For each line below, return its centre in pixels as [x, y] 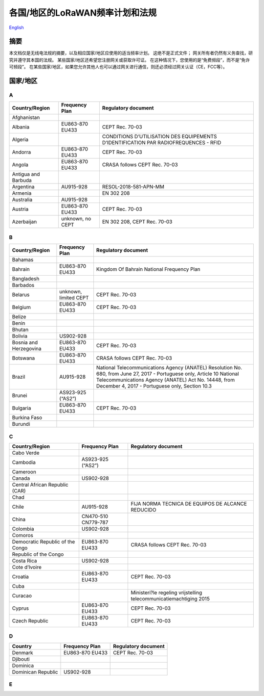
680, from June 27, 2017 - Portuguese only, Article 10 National [167, 374]
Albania [21, 127]
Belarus [21, 295]
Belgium [22, 308]
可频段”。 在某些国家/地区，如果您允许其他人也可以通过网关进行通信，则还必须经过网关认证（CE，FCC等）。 [118, 67]
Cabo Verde [26, 453]
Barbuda [22, 180]
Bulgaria [22, 408]
